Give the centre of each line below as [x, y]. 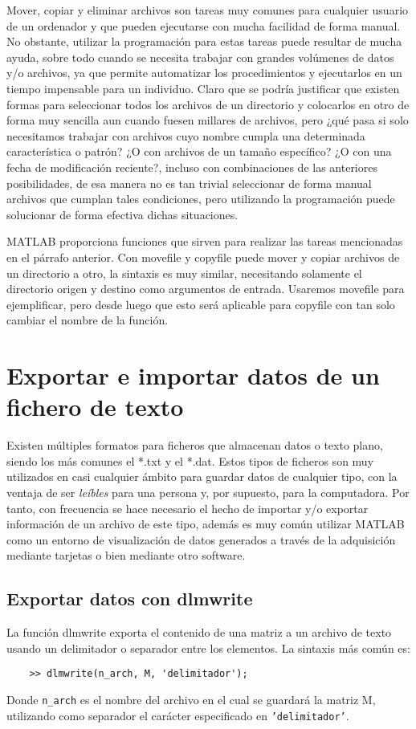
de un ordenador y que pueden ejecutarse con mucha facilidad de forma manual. [204, 25]
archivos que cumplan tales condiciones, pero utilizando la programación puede [201, 199]
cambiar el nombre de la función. [88, 320]
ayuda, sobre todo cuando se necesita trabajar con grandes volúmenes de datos [200, 57]
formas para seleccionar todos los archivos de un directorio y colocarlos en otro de [208, 104]
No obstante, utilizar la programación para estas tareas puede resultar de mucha [204, 41]
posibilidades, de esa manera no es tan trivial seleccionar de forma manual [189, 183]
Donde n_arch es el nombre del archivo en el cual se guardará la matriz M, [191, 699]
